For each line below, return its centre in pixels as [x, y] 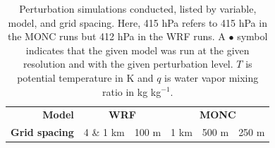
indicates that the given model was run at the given [137, 50]
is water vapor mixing [212, 77]
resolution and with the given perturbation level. [128, 64]
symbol [252, 36]
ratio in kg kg [132, 91]
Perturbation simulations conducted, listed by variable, [138, 8]
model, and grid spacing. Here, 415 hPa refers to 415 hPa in [137, 22]
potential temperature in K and [85, 77]
